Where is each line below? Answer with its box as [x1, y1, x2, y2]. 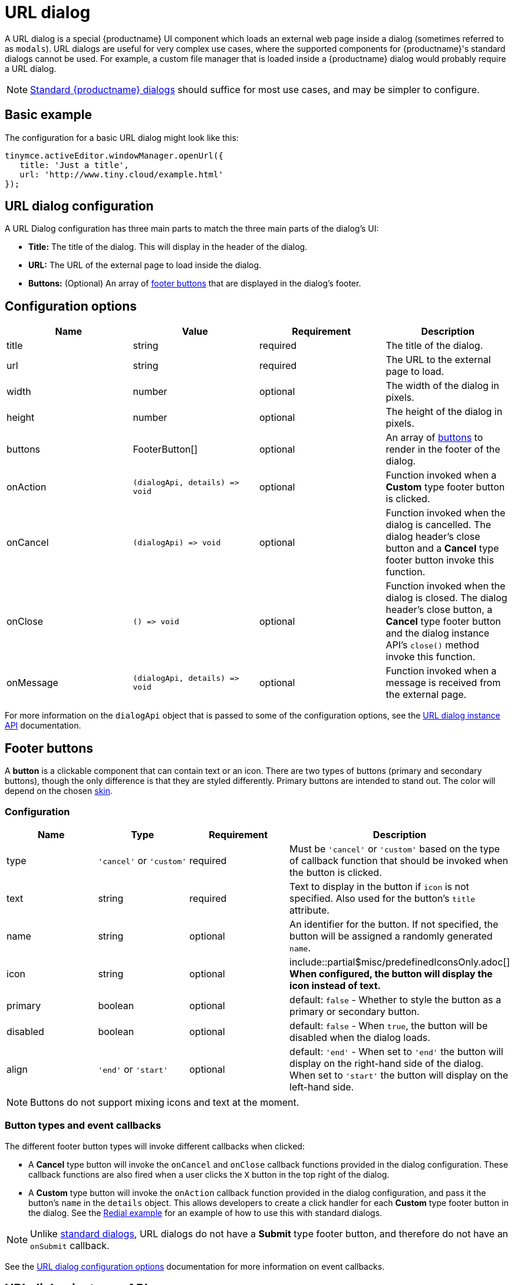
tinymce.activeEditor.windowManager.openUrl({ [5, 150, 223, 160]
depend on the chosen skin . [5, 786, 113, 796]
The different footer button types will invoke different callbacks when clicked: [5, 1141, 305, 1151]
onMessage [6, 677, 58, 689]
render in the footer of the [385, 443, 500, 456]
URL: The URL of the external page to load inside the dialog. [28, 260, 262, 271]
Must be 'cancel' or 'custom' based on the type [289, 842, 500, 855]
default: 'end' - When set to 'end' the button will [289, 1045, 503, 1057]
